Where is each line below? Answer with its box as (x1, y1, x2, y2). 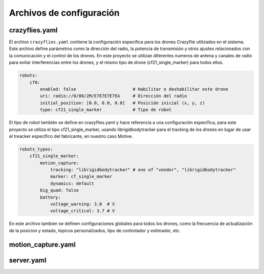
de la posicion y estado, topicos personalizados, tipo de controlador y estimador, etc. (9, 227, 181, 233)
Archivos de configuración (9, 7, 120, 18)
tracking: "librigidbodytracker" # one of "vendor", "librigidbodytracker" (50, 167, 236, 173)
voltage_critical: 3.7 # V (50, 208, 115, 214)
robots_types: (19, 146, 53, 152)
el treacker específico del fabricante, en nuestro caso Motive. (9, 133, 133, 139)
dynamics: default (50, 180, 95, 186)
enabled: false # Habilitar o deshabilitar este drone (40, 86, 228, 92)
